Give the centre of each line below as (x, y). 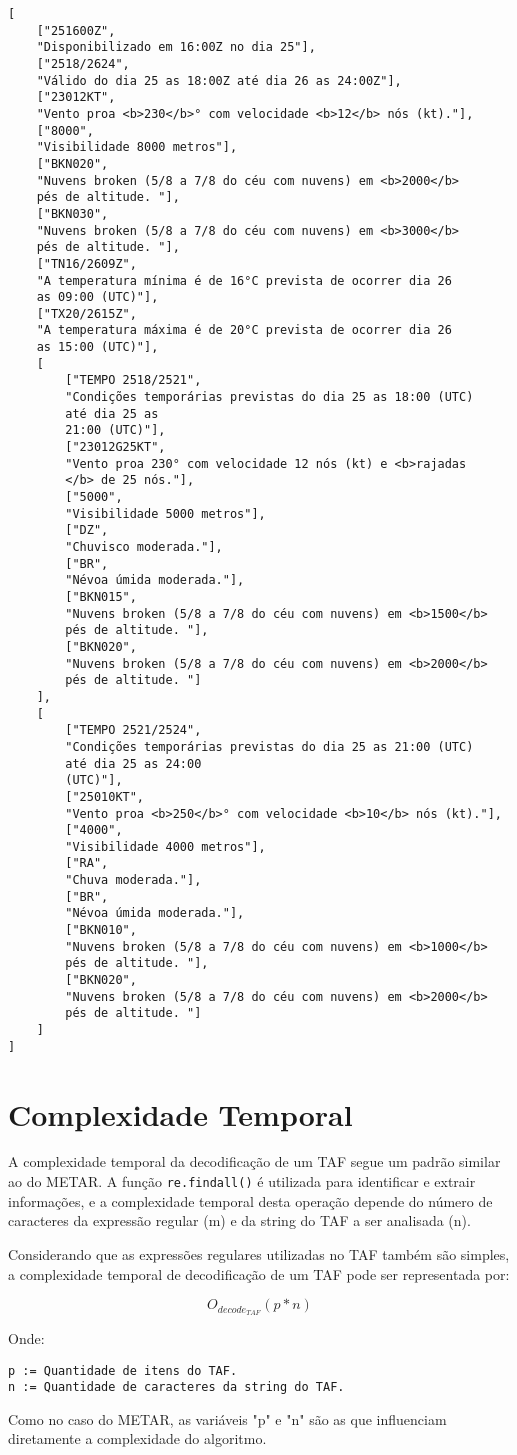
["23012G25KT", (115, 447)
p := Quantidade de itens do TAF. (123, 1370)
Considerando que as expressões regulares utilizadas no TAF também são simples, (259, 1253)
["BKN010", (101, 930)
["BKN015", (101, 596)
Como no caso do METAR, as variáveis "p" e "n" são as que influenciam (227, 1418)
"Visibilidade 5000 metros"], (165, 513)
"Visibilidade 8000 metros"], (137, 147)
